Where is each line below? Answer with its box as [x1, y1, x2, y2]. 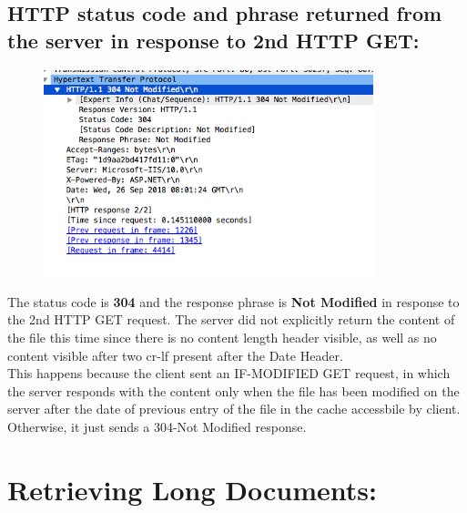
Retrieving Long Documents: [7, 470, 377, 508]
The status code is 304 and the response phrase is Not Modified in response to [7, 292, 460, 311]
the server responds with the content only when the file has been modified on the [7, 381, 460, 400]
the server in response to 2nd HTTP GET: [7, 26, 420, 54]
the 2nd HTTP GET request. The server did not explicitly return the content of [7, 310, 455, 329]
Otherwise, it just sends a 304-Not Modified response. [7, 417, 307, 436]
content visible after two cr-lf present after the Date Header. [7, 345, 343, 364]
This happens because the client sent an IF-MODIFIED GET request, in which [7, 364, 451, 383]
